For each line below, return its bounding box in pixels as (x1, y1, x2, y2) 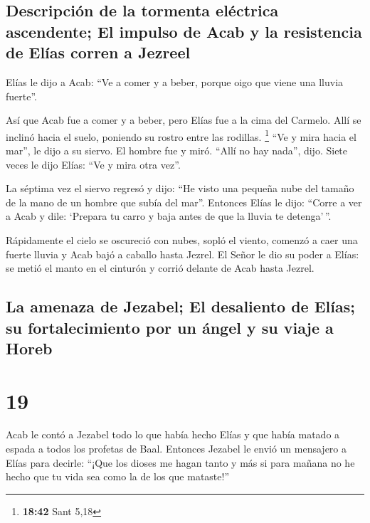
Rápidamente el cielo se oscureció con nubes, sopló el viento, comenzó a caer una (6, 232, 358, 247)
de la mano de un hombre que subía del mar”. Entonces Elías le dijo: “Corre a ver (6, 194, 362, 209)
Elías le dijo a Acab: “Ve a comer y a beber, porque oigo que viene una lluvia (6, 74, 344, 89)
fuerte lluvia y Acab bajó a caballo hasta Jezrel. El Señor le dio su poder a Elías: (6, 246, 359, 261)
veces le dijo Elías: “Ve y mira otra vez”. (6, 157, 181, 171)
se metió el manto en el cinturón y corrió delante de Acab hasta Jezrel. (6, 260, 314, 275)
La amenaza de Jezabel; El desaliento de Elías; (6, 295, 355, 317)
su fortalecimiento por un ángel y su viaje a (6, 316, 334, 338)
